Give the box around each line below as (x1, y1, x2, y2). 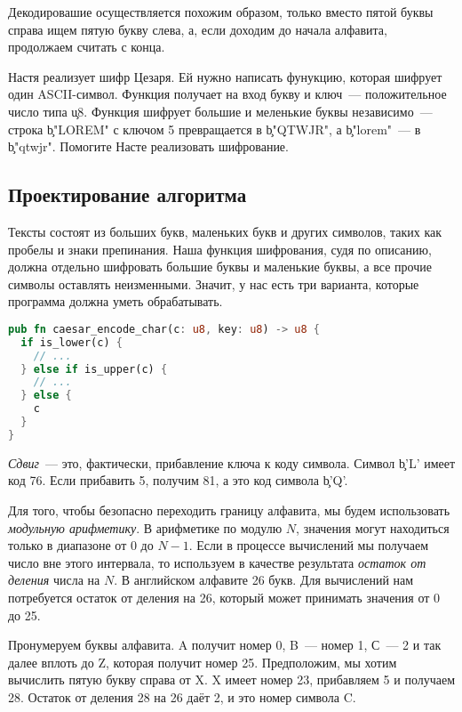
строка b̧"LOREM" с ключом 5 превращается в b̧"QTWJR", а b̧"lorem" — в (8, 119, 421, 138)
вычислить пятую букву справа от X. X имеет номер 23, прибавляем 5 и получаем (8, 670, 456, 689)
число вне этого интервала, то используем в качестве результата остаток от (8, 553, 426, 571)
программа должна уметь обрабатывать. (8, 292, 223, 311)
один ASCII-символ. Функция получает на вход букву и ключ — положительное (8, 85, 447, 103)
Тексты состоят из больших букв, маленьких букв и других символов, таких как (8, 222, 442, 240)
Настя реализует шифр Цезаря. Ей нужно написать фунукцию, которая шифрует (8, 67, 442, 85)
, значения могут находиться (296, 518, 450, 537)
